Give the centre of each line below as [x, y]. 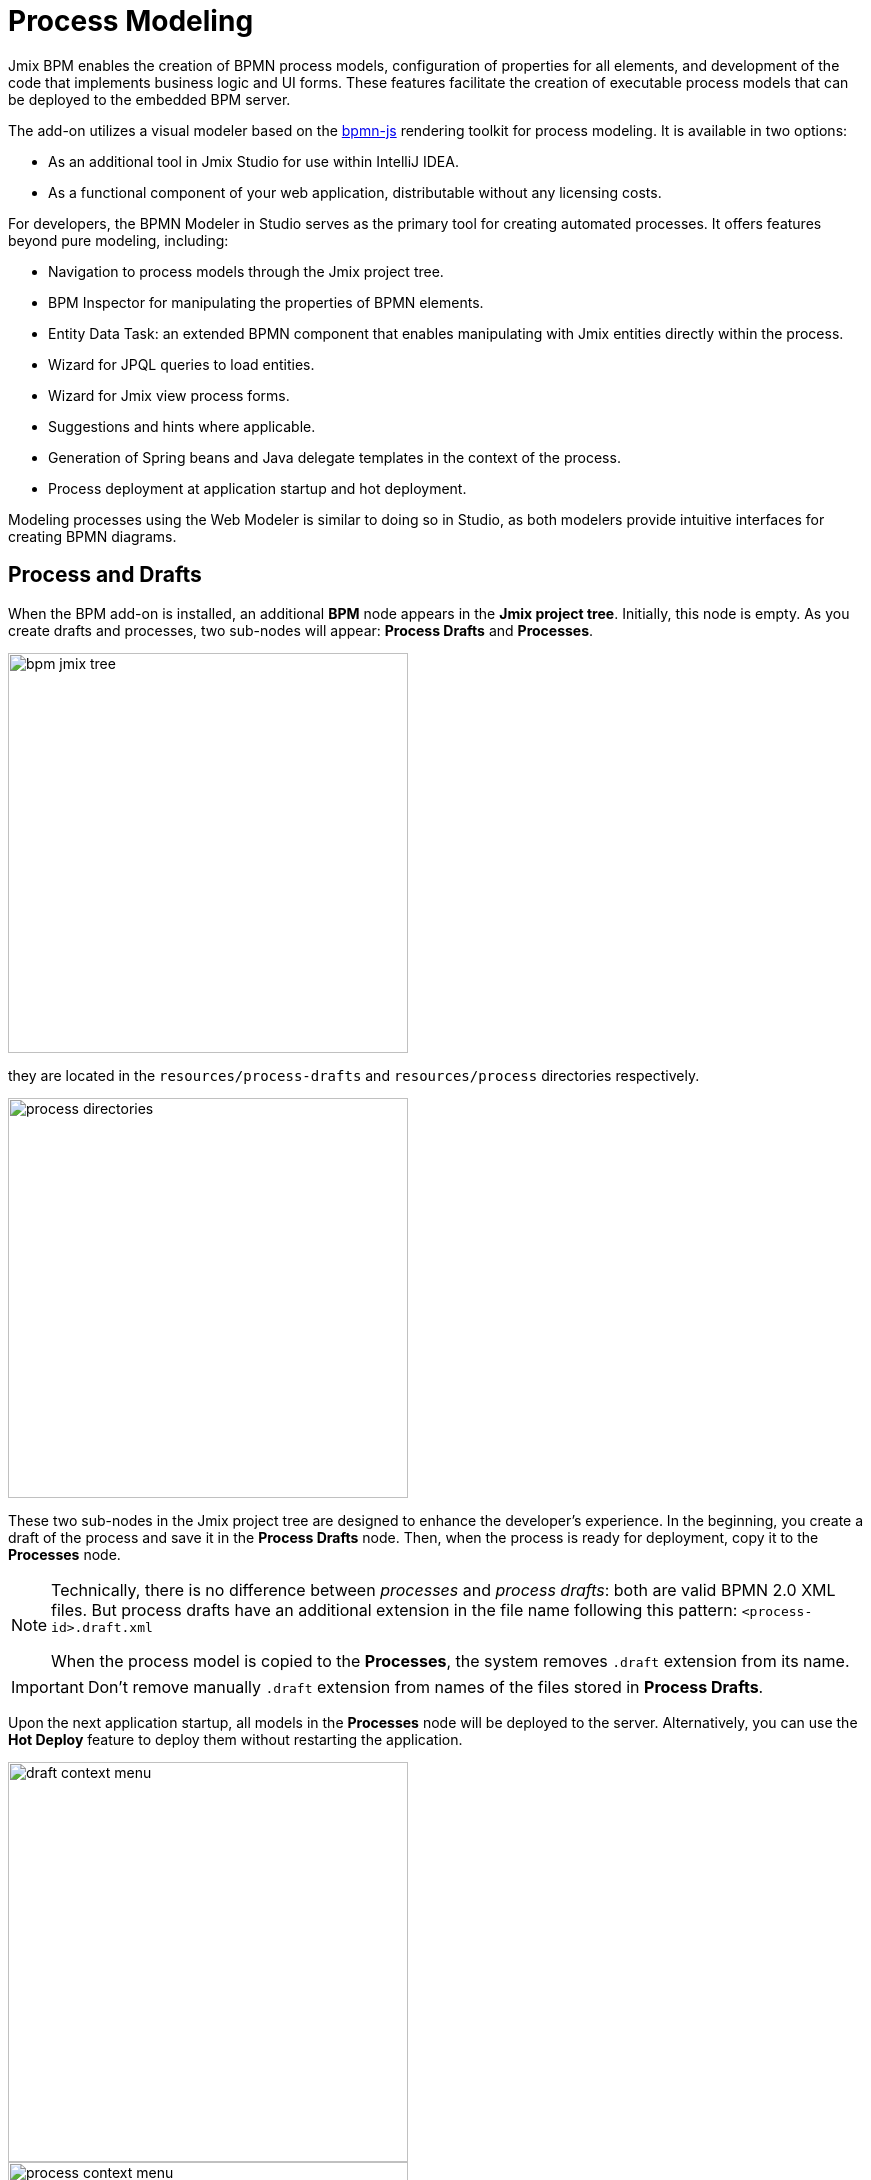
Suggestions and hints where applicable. [182, 426]
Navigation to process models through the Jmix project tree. [246, 271]
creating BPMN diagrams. [92, 536]
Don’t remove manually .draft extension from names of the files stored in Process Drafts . [425, 1686]
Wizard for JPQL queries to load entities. [181, 364]
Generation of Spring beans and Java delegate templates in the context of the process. [334, 457]
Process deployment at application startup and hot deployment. [257, 488]
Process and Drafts [105, 575]
